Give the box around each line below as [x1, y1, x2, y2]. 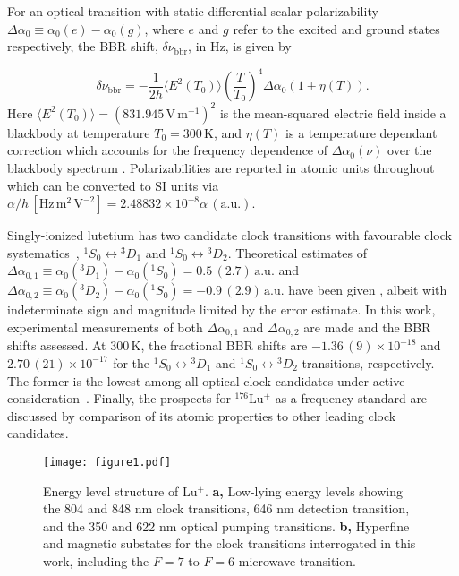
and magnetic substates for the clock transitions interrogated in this [43, 534, 416, 553]
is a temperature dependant [285, 123, 438, 142]
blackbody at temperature [7, 123, 150, 142]
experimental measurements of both [7, 317, 203, 336]
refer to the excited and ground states [233, 19, 440, 38]
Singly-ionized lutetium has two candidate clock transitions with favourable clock [7, 226, 452, 245]
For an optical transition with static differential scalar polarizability [7, 2, 378, 20]
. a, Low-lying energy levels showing [204, 481, 404, 500]
